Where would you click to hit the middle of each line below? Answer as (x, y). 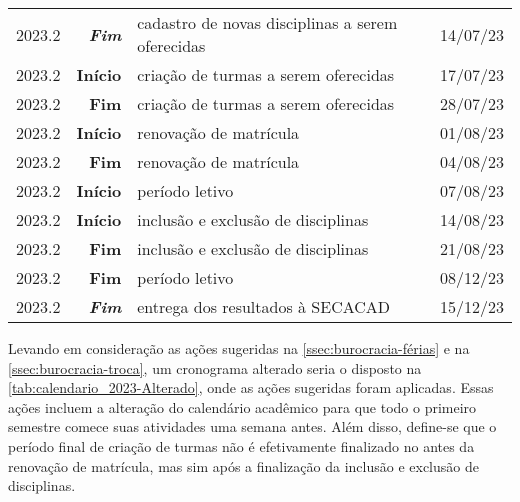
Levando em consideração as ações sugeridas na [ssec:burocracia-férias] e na (239, 348)
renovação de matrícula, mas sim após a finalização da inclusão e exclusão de (243, 465)
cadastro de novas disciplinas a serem (267, 22)
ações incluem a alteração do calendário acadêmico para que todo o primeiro (242, 406)
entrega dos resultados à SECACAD (264, 306)
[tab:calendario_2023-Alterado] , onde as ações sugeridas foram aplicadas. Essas (251, 387)
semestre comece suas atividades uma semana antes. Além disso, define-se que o (252, 426)
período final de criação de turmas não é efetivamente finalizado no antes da (241, 445)
